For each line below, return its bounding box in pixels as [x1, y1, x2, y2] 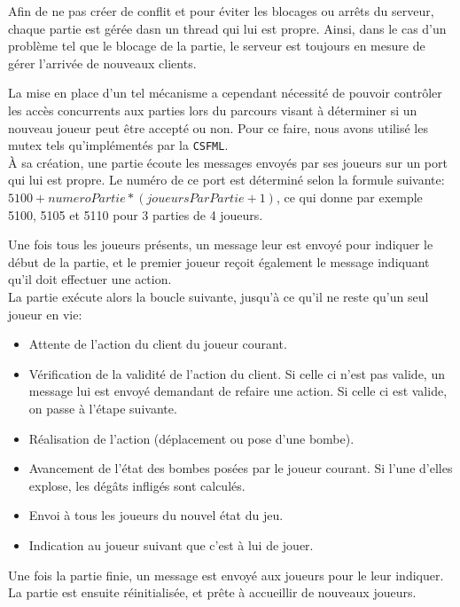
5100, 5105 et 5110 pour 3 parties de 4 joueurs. [8, 205, 263, 224]
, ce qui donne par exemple [276, 188, 423, 206]
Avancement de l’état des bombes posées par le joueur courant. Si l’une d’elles [28, 459, 453, 477]
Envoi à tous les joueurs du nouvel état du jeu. [28, 506, 284, 524]
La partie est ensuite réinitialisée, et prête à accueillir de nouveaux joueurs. [8, 583, 417, 602]
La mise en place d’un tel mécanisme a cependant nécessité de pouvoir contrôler [8, 83, 442, 102]
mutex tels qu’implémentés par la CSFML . [8, 136, 229, 154]
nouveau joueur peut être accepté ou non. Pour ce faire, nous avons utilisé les [8, 118, 428, 137]
